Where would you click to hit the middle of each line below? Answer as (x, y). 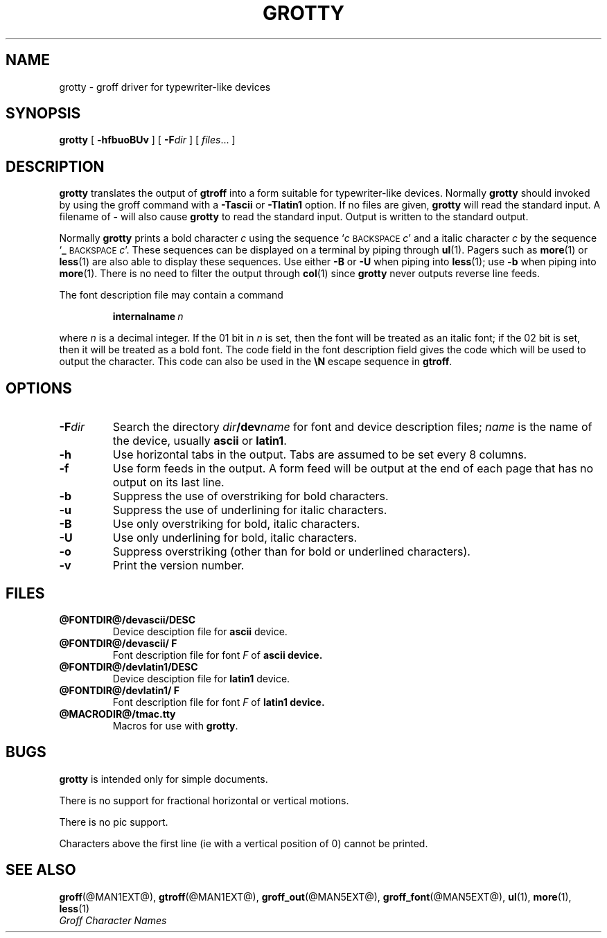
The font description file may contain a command (171, 295)
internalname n (148, 317)
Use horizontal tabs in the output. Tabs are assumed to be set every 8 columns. (320, 455)
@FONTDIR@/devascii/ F (118, 643)
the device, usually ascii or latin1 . (200, 441)
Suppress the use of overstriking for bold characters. (250, 496)
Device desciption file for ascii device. (200, 631)
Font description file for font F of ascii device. (218, 655)
